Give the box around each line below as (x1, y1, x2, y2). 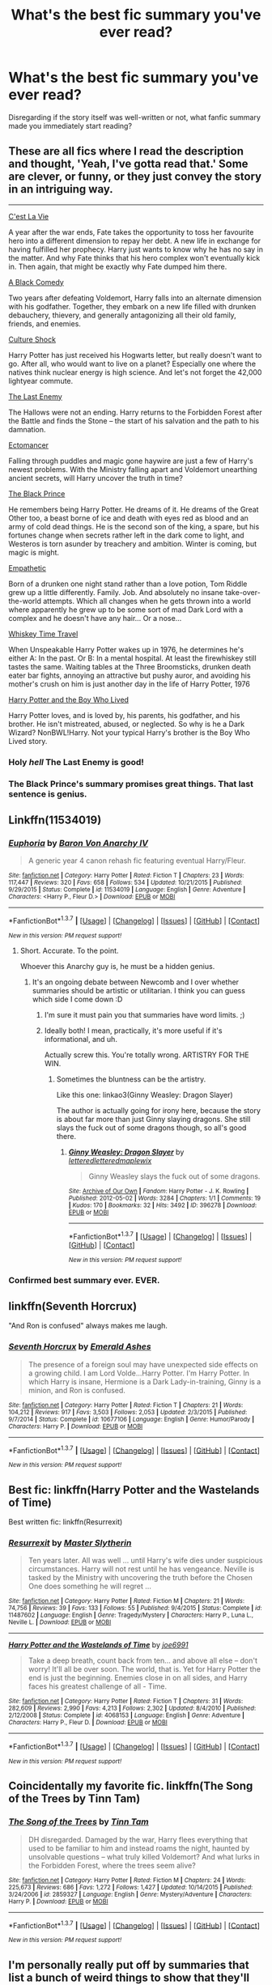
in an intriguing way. (8, 182, 113, 196)
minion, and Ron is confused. (28, 1385, 125, 1395)
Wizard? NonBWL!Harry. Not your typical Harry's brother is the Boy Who (8, 727, 251, 737)
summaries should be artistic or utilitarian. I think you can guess (32, 985, 245, 995)
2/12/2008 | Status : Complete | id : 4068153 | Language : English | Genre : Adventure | (8, 1711, 245, 1719)
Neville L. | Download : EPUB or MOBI (8, 1618, 112, 1626)
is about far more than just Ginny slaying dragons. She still (56, 1114, 251, 1124)
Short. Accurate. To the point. (19, 946, 119, 955)
